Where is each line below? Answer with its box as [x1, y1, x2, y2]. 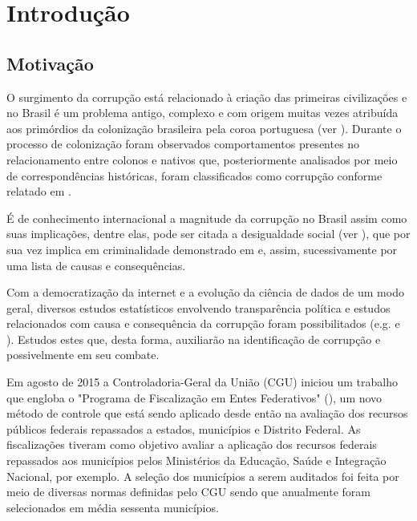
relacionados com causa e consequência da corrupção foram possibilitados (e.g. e [6, 315, 400, 332]
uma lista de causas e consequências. [6, 256, 186, 273]
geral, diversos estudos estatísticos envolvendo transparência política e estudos [6, 299, 391, 316]
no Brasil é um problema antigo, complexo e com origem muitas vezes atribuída [6, 104, 399, 121]
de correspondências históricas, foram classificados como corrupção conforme [6, 167, 383, 184]
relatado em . [6, 183, 71, 200]
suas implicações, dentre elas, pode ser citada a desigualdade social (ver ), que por [6, 225, 411, 242]
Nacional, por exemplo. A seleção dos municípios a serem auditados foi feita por [6, 467, 399, 484]
